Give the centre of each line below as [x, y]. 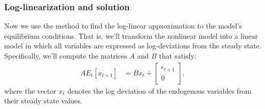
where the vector [30, 90]
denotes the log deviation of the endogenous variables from [159, 90]
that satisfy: [178, 56]
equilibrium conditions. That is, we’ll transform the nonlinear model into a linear [131, 35]
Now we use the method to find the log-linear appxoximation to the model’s [123, 26]
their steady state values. [43, 101]
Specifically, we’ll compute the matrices [66, 56]
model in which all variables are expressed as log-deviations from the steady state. [133, 46]
